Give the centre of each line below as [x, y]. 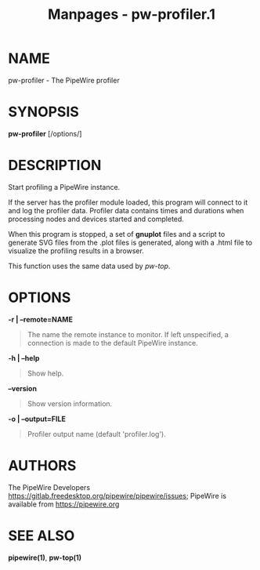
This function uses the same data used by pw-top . [89, 266]
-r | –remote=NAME [40, 319]
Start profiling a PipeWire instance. [64, 187]
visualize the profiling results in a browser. [76, 251]
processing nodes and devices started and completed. [96, 219]
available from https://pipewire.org [64, 504]
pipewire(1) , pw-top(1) [45, 557]
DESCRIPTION [55, 165]
